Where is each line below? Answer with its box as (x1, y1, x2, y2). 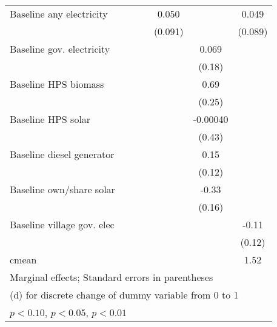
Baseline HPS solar (10, 112, 91, 126)
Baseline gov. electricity (10, 42, 110, 56)
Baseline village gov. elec (10, 217, 115, 231)
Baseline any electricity (10, 7, 108, 21)
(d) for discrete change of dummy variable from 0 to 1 (10, 288, 239, 302)
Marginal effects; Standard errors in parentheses (10, 270, 213, 284)
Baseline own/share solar (10, 182, 115, 196)
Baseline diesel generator (10, 147, 115, 161)
